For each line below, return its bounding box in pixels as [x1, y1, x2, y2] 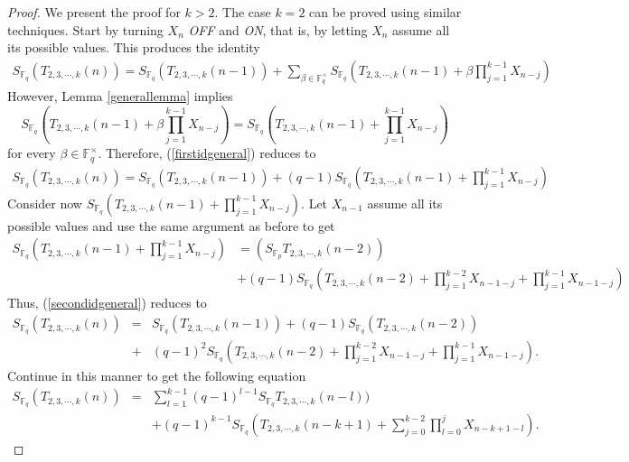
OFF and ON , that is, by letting [188, 20, 368, 39]
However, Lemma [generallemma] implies [7, 87, 233, 106]
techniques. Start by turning [7, 20, 164, 39]
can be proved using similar [309, 3, 462, 21]
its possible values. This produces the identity [7, 38, 260, 57]
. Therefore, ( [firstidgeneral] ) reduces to [98, 143, 316, 162]
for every [7, 143, 56, 162]
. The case [214, 3, 271, 21]
